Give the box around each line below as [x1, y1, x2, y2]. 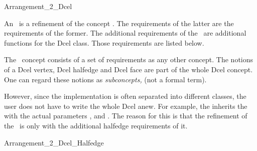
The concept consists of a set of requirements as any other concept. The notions [4, 54, 253, 65]
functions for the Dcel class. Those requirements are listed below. [4, 37, 204, 48]
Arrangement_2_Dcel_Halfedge [4, 137, 104, 147]
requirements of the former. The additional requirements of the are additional [4, 28, 246, 38]
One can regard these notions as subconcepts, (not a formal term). [4, 74, 207, 84]
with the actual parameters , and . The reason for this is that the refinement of [4, 110, 247, 121]
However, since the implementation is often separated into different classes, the [4, 91, 246, 101]
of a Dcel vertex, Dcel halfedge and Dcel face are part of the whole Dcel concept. [4, 64, 253, 74]
